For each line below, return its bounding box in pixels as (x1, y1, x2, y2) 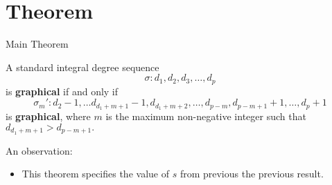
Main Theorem (6, 37, 69, 51)
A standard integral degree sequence (6, 59, 159, 74)
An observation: (6, 143, 73, 157)
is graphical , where (6, 109, 91, 124)
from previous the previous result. (180, 166, 324, 181)
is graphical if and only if (6, 84, 119, 98)
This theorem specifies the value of (21, 166, 169, 181)
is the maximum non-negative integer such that (105, 109, 306, 124)
